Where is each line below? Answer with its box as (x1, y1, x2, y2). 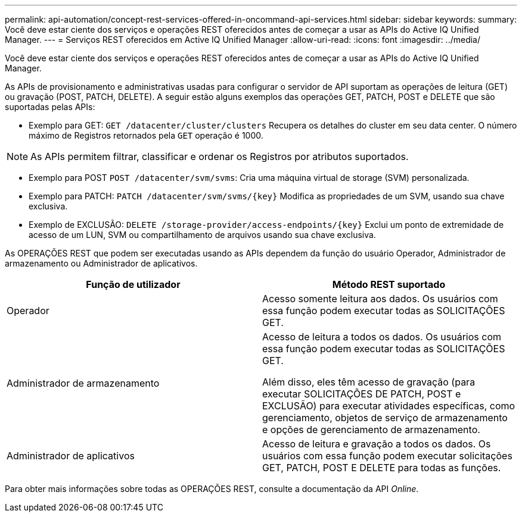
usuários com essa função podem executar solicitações (262, 450, 512, 462)
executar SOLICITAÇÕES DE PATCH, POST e (262, 388, 461, 400)
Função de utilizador (86, 278, 181, 290)
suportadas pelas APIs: (5, 102, 95, 112)
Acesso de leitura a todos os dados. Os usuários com (262, 331, 502, 343)
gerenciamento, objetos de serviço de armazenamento (262, 412, 508, 424)
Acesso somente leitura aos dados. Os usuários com (262, 293, 498, 305)
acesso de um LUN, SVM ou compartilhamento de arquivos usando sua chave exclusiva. (29, 230, 376, 240)
